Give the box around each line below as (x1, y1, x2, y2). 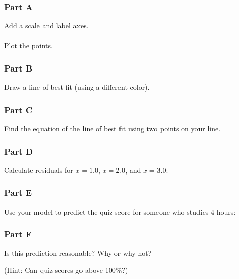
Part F (4, 228, 32, 240)
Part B (4, 61, 33, 74)
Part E (4, 186, 32, 199)
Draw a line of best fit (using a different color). (4, 82, 150, 92)
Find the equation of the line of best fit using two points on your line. (4, 123, 221, 134)
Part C (4, 103, 33, 116)
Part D (4, 145, 33, 157)
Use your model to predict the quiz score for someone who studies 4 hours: (4, 206, 236, 217)
